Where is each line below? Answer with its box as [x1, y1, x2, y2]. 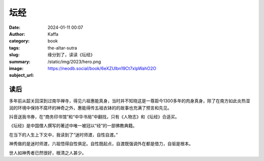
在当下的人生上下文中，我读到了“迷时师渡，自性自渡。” [9, 132, 118, 138]
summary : [9, 59, 31, 65]
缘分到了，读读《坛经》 [47, 52, 95, 58]
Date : [9, 24, 21, 30]
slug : [9, 52, 20, 58]
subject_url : [9, 72, 34, 78]
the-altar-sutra [47, 45, 77, 51]
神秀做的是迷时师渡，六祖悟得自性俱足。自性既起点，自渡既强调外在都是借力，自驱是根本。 [9, 141, 193, 147]
